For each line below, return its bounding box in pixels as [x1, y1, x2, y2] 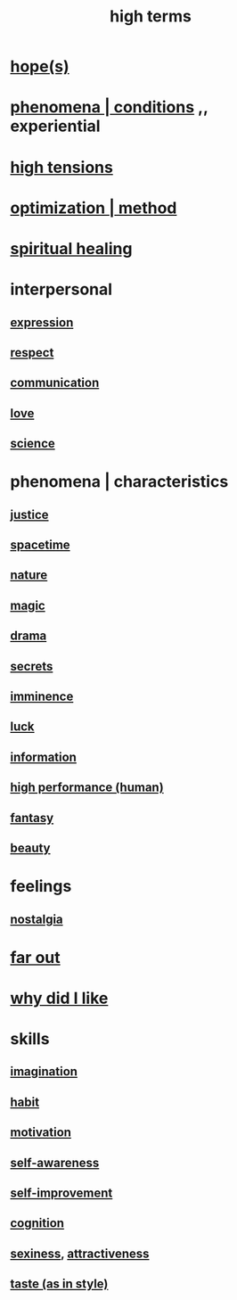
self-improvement [10, 1186, 113, 1201]
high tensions [10, 157, 114, 177]
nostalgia [10, 911, 63, 926]
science [10, 436, 56, 451]
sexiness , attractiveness [10, 1246, 150, 1261]
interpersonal [10, 279, 113, 300]
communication [10, 375, 100, 391]
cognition [10, 1215, 65, 1231]
